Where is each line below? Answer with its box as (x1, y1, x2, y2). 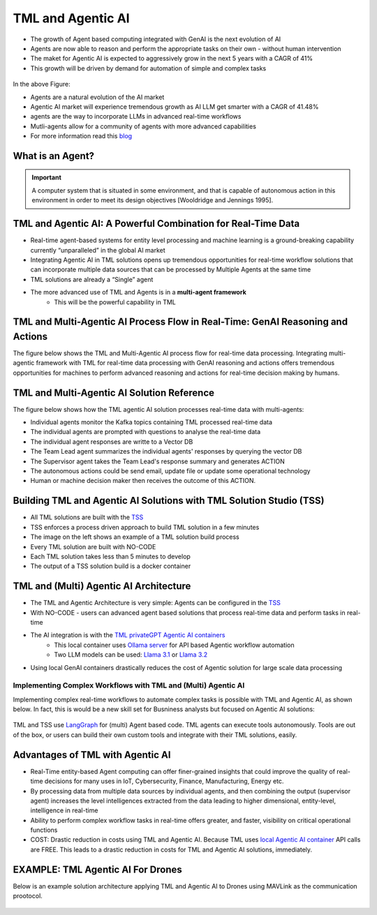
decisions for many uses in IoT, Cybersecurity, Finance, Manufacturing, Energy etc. (44, 777, 284, 785)
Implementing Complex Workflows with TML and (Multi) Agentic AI (13, 680, 245, 690)
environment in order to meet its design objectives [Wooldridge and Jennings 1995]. (31, 196, 274, 204)
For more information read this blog (30, 132, 133, 140)
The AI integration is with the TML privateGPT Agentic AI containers (30, 631, 226, 639)
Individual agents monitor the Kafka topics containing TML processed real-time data (30, 418, 272, 426)
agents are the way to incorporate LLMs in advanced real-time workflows (30, 112, 242, 121)
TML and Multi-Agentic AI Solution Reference (13, 387, 214, 399)
